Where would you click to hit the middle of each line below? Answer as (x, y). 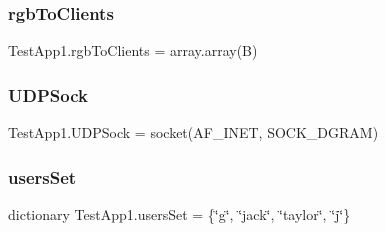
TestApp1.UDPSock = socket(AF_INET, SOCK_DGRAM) (193, 132)
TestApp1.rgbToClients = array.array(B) (133, 50)
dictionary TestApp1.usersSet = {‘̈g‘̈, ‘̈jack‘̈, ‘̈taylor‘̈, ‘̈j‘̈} (179, 213)
